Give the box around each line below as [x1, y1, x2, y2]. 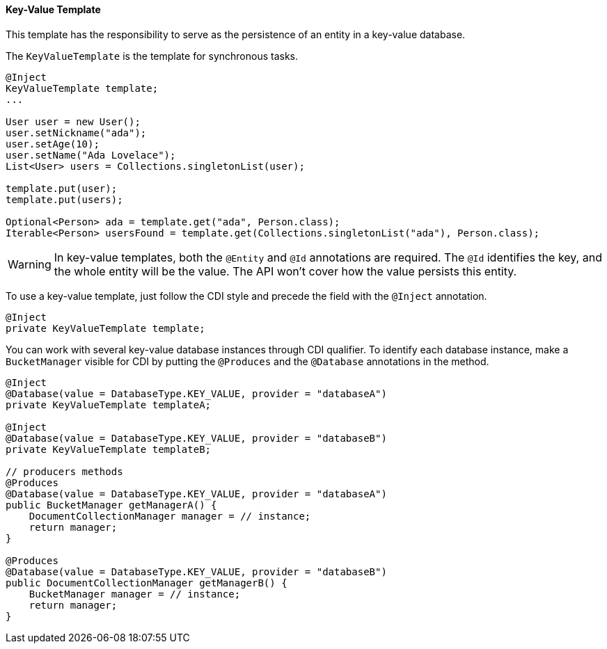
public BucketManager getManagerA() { [6, 499, 217, 511]
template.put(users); [6, 193, 123, 205]
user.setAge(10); [6, 138, 100, 150]
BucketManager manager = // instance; [29, 588, 241, 600]
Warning [8, 257, 52, 271]
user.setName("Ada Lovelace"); [6, 149, 176, 161]
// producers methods [6, 465, 123, 477]
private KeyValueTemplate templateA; [6, 399, 212, 410]
